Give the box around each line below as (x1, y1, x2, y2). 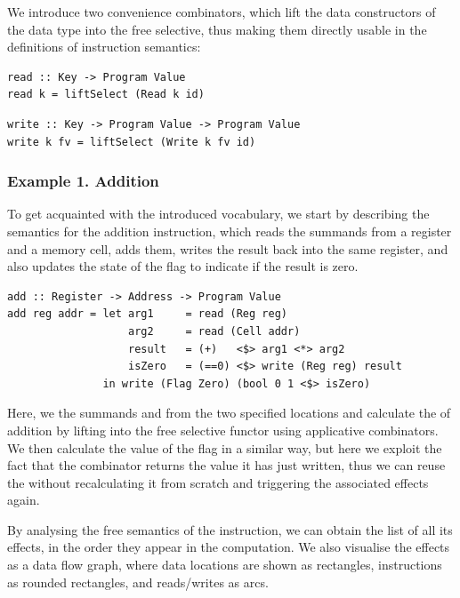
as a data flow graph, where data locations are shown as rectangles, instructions (7, 555, 442, 574)
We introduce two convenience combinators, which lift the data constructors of (7, 3, 436, 20)
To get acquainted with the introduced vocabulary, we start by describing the (7, 204, 430, 223)
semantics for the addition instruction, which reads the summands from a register (7, 221, 452, 240)
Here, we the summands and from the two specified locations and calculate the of (7, 403, 451, 422)
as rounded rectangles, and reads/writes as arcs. (7, 572, 269, 591)
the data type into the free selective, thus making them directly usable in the (7, 20, 427, 38)
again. (7, 490, 40, 509)
